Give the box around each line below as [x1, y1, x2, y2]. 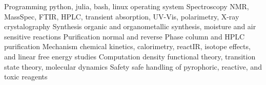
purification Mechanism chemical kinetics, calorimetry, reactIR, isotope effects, [4, 41, 251, 52]
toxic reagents [4, 71, 48, 82]
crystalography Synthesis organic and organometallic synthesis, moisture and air [4, 21, 256, 32]
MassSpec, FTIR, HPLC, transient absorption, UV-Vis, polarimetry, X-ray [4, 11, 239, 22]
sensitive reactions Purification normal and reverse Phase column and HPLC [4, 31, 245, 41]
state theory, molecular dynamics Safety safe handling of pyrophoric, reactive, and [4, 61, 262, 72]
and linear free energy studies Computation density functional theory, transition [4, 51, 256, 61]
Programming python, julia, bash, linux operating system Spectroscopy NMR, [4, 1, 249, 11]
